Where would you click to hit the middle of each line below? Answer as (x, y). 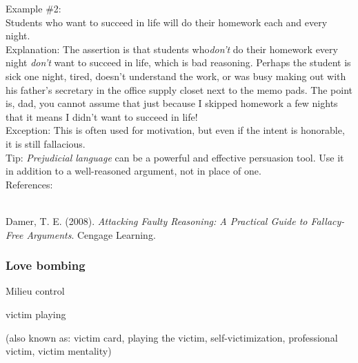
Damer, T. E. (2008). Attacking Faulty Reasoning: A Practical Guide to (157, 220)
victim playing (36, 314)
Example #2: (33, 8)
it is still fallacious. (46, 143)
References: (29, 184)
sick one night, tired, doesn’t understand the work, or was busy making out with (176, 76)
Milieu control (35, 291)
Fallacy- (328, 220)
